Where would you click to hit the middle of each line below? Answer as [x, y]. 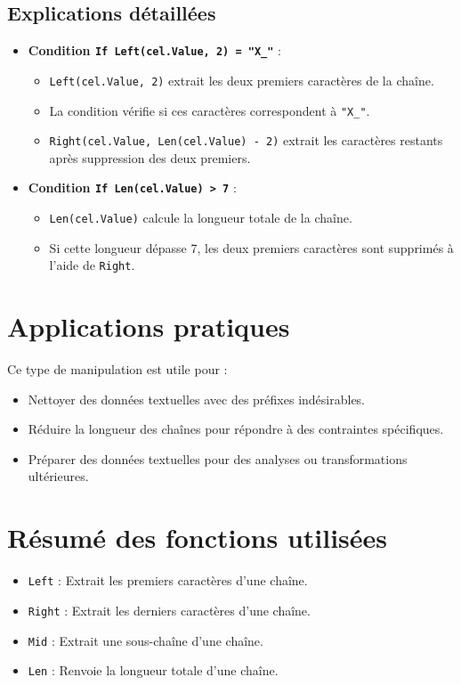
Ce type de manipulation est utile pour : [117, 369]
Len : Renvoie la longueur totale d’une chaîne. [153, 670]
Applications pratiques [149, 326]
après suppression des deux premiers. [150, 157]
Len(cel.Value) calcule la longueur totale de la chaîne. [201, 218]
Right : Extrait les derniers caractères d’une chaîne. [169, 610]
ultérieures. [58, 476]
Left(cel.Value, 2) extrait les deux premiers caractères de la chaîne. [242, 80]
